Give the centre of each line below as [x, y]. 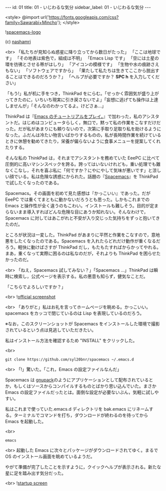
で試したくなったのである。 [33, 183]
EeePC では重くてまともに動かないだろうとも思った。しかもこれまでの [77, 199]
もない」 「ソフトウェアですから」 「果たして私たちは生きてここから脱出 [80, 70]
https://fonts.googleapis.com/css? [84, 17]
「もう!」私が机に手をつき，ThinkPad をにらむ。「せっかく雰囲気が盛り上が [82, 93]
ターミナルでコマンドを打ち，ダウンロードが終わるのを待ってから [81, 415]
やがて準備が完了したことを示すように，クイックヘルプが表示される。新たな [83, 467]
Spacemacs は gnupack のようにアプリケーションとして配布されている [77, 380]
